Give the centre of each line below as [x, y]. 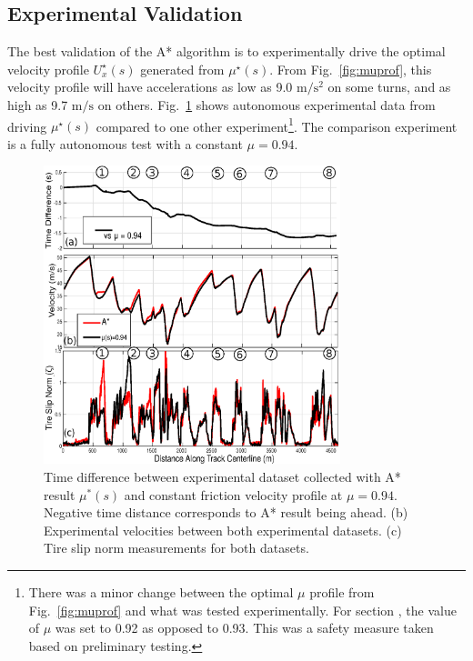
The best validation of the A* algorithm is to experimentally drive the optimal [226, 51]
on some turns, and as [389, 87]
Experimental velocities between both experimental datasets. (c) [223, 530]
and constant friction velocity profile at [233, 494]
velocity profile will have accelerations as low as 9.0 [150, 87]
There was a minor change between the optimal [161, 591]
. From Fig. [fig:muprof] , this [351, 69]
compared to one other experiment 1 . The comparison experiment [277, 125]
